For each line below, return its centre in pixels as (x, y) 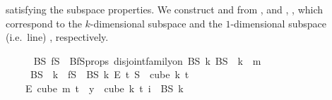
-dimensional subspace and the (156, 23)
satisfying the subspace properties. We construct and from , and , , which (165, 9)
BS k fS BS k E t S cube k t (109, 74)
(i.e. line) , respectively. (57, 37)
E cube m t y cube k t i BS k (104, 88)
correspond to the (44, 23)
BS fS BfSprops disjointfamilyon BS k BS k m (147, 60)
